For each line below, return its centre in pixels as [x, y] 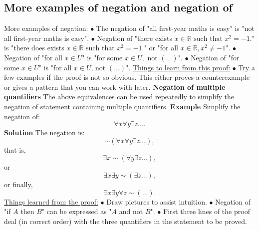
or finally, [18, 184]
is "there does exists [34, 48]
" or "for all [161, 48]
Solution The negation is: [44, 132]
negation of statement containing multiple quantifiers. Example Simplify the [122, 106]
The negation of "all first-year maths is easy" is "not [175, 28]
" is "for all [55, 67]
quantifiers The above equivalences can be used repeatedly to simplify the [119, 97]
